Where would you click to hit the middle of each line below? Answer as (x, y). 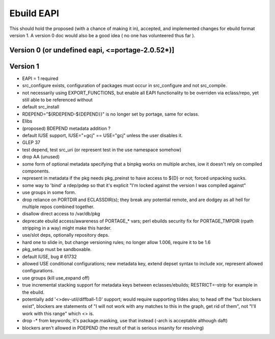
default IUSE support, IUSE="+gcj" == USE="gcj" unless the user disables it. (102, 135)
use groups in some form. (49, 192)
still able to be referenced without (57, 100)
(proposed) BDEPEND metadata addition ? (66, 128)
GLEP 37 (31, 143)
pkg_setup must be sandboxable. (57, 249)
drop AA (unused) (41, 157)
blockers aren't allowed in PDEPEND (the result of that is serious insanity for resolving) (113, 328)
